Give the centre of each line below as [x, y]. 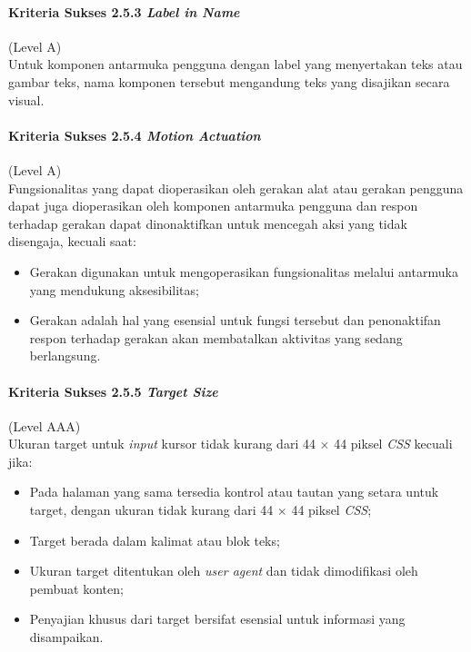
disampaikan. [66, 637]
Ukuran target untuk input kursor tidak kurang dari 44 [162, 444]
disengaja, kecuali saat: [72, 241]
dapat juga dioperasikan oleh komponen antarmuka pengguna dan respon [213, 206]
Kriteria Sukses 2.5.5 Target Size [113, 391]
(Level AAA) [45, 425]
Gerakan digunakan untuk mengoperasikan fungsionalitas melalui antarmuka [244, 271]
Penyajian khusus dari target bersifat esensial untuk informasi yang [217, 619]
